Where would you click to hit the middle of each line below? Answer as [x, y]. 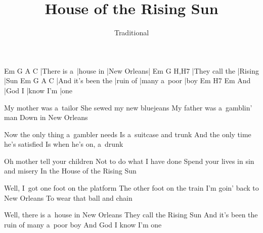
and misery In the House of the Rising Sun [70, 171]
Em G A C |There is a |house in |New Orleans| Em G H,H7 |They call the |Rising [131, 70]
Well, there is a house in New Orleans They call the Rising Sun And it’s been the [131, 215]
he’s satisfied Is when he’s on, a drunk [64, 144]
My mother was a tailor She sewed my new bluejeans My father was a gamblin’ [128, 107]
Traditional [131, 33]
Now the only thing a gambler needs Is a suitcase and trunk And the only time [128, 134]
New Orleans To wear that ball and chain [68, 197]
